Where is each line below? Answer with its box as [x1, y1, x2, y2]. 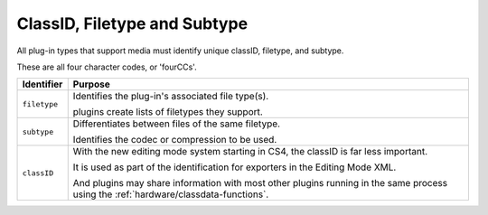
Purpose [72, 78, 110, 90]
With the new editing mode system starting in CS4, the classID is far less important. [72, 145, 428, 158]
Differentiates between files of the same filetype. [72, 117, 280, 130]
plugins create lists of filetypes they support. [72, 106, 264, 118]
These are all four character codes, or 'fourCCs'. [16, 61, 198, 72]
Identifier [22, 78, 63, 90]
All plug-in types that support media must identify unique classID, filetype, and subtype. [16, 45, 344, 56]
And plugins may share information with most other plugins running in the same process [72, 177, 447, 190]
